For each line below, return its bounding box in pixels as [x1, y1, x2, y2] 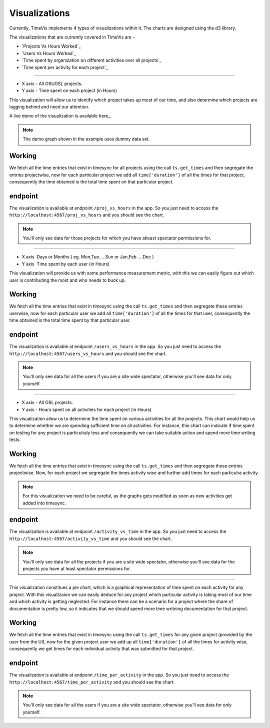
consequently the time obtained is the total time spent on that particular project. [9, 178, 173, 184]
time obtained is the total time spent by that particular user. [9, 317, 131, 323]
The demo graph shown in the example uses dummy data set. [22, 136, 150, 142]
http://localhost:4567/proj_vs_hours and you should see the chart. [9, 212, 164, 218]
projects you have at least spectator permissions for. [22, 565, 131, 571]
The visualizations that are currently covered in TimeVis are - [9, 34, 135, 40]
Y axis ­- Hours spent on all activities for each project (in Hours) [21, 406, 152, 412]
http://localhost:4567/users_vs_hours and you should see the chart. [9, 350, 167, 356]
